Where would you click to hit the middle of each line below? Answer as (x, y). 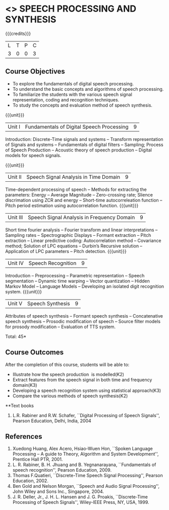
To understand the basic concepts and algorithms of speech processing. (88, 89)
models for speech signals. (33, 155)
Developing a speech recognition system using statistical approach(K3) (87, 390)
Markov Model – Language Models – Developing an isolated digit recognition (85, 286)
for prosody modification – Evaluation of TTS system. (61, 327)
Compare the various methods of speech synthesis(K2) (70, 396)
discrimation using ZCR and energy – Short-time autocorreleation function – (84, 200)
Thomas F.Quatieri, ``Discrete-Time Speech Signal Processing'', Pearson (88, 476)
